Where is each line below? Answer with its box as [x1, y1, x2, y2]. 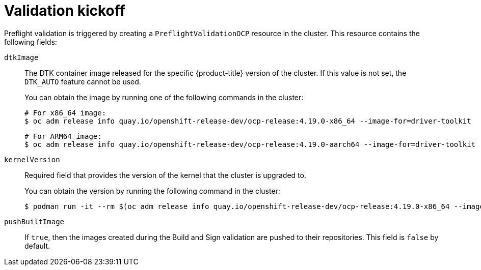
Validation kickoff [4, 2, 125, 19]
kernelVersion [4, 155, 60, 164]
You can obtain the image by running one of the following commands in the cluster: [24, 93, 304, 102]
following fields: [4, 37, 57, 46]
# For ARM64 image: [24, 132, 102, 140]
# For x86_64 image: [24, 108, 106, 117]
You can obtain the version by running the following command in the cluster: [24, 186, 280, 195]
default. [24, 241, 50, 250]
